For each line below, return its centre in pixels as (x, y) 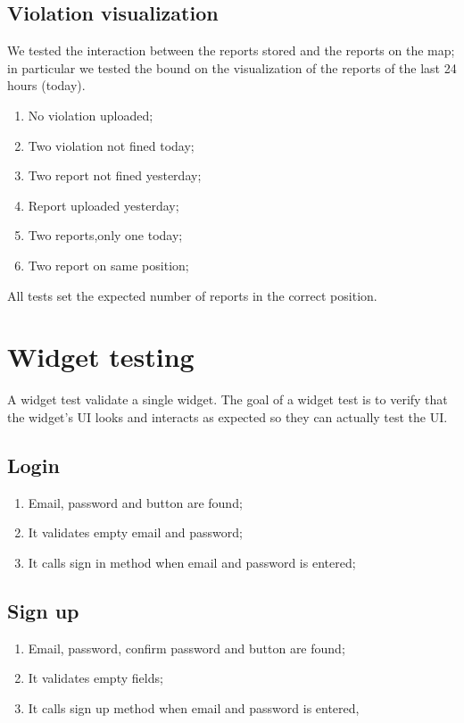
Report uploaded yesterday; (104, 205)
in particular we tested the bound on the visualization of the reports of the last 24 (232, 67)
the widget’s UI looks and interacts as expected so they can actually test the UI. (228, 416)
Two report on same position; (108, 265)
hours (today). (46, 85)
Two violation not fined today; (111, 145)
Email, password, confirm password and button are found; (186, 648)
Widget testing (101, 357)
